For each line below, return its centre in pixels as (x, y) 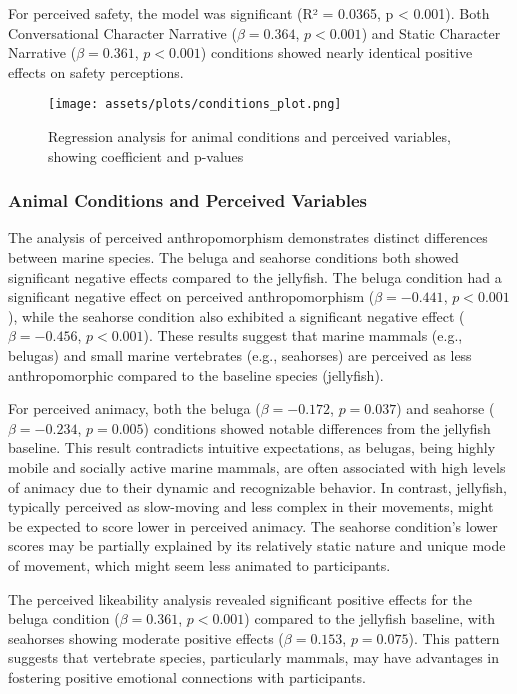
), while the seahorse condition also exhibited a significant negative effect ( (236, 315)
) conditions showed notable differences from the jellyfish (317, 427)
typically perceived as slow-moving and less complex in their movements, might (251, 506)
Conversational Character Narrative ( (122, 32)
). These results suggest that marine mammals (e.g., (303, 335)
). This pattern (454, 637)
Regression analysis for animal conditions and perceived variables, (249, 136)
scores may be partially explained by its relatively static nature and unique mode (257, 545)
